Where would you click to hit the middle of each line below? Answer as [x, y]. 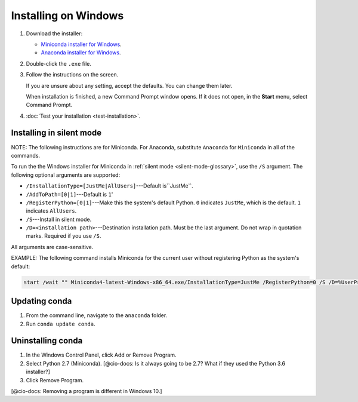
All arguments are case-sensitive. [52, 247]
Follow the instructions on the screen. [72, 75]
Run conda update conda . [61, 324]
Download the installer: [54, 33]
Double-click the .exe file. [59, 63]
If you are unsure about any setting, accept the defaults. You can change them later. [129, 85]
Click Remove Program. [55, 380]
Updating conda [41, 301]
